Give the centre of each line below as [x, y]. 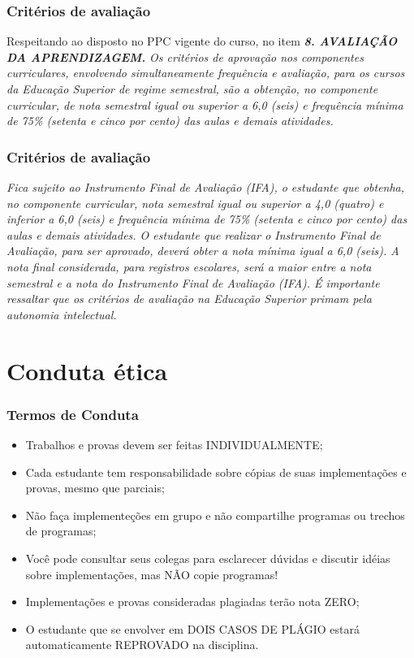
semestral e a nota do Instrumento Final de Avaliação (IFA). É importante [193, 282]
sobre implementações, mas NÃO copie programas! [152, 574]
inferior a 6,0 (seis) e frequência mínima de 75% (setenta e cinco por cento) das [207, 219]
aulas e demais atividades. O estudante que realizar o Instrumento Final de [194, 234]
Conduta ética [87, 370]
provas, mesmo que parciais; [95, 488]
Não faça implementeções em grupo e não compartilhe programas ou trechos [215, 515]
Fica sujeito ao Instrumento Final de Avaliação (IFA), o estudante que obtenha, [206, 187]
